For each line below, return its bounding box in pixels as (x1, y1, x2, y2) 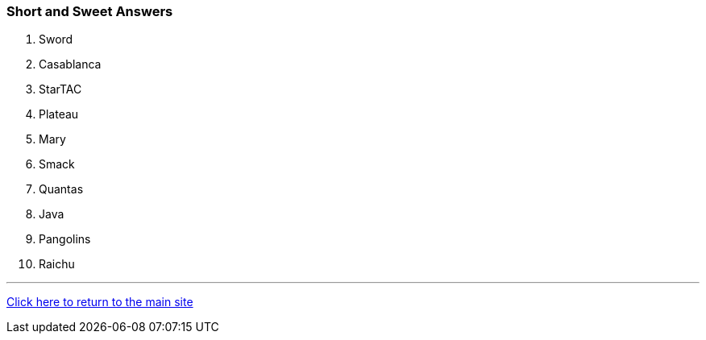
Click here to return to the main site (6, 295, 193, 309)
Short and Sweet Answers (6, 3, 173, 19)
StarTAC (39, 82, 82, 97)
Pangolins (39, 232, 91, 247)
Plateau (39, 107, 79, 122)
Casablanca (39, 57, 102, 72)
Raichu (39, 257, 75, 272)
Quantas (39, 182, 84, 197)
